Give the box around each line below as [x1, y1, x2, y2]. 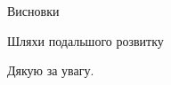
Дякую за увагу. [7, 61, 94, 80]
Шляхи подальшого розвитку [7, 31, 164, 50]
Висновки [7, 2, 60, 19]
